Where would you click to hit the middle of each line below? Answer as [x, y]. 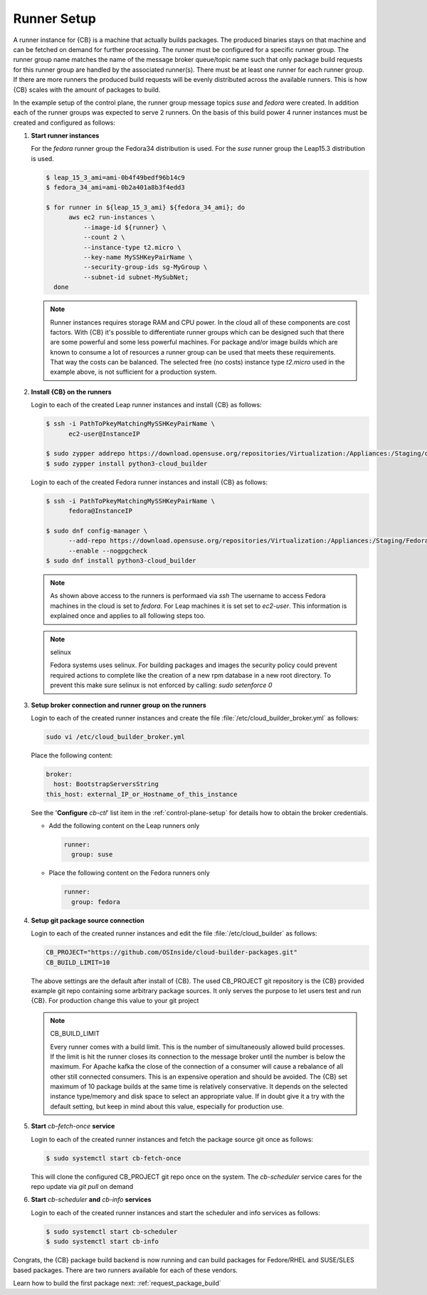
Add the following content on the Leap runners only [124, 826]
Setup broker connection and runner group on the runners [118, 705]
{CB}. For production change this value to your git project [115, 1001]
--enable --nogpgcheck [108, 551]
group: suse [92, 855]
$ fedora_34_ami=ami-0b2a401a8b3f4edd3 [115, 188]
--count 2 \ [104, 237]
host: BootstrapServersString [106, 784]
